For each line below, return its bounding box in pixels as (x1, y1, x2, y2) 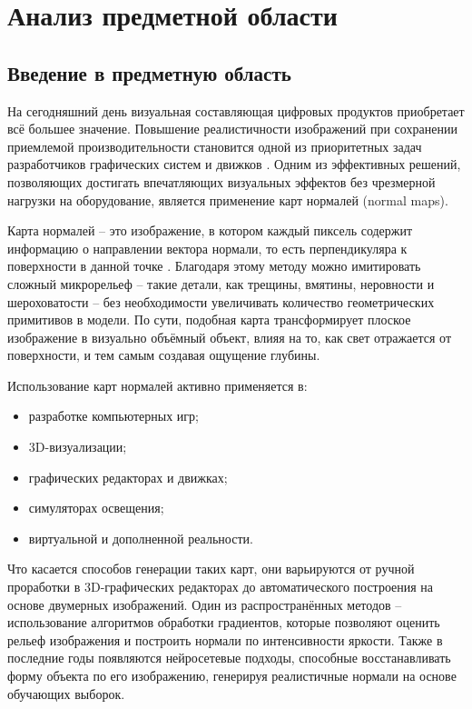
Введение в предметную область (7, 58, 291, 86)
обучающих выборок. (7, 684, 125, 703)
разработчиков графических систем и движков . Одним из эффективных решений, (7, 155, 461, 174)
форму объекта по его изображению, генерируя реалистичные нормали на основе (7, 666, 457, 685)
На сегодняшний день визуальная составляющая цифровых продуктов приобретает (7, 101, 465, 120)
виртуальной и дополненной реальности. (28, 528, 253, 547)
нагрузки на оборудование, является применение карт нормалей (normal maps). (7, 190, 448, 209)
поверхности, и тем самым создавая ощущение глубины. (7, 345, 320, 364)
